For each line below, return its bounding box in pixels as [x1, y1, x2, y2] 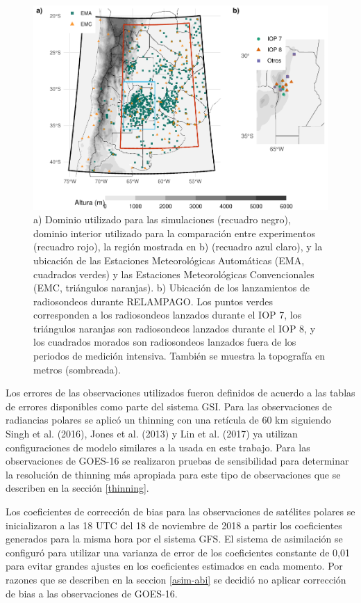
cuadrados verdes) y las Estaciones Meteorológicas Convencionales [33, 266, 314, 281]
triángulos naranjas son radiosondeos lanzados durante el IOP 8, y [33, 321, 316, 335]
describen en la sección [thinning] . [6, 481, 149, 495]
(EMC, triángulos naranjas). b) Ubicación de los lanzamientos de [33, 280, 310, 295]
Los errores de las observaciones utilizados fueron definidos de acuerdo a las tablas [6, 385, 355, 400]
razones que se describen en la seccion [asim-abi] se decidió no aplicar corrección [6, 572, 346, 586]
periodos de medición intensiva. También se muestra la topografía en [33, 348, 326, 363]
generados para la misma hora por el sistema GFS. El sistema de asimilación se [6, 531, 343, 546]
